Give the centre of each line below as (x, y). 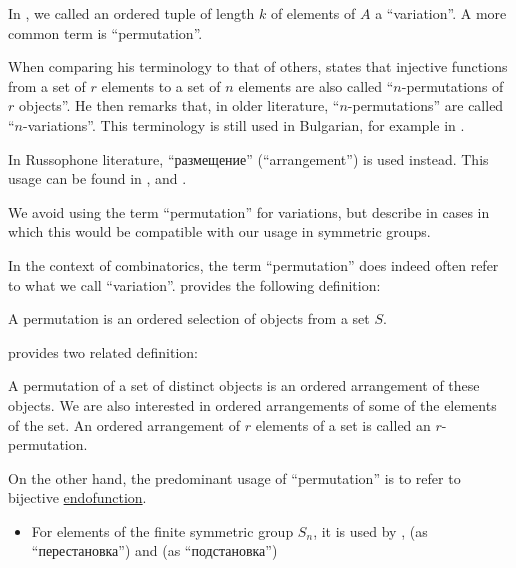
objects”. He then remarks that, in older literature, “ (179, 105)
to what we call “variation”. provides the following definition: (194, 284)
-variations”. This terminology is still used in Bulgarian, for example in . (244, 124)
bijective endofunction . (77, 497)
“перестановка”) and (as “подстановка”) (154, 550)
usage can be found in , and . (97, 178)
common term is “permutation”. (105, 32)
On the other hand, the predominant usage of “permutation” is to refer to (234, 477)
